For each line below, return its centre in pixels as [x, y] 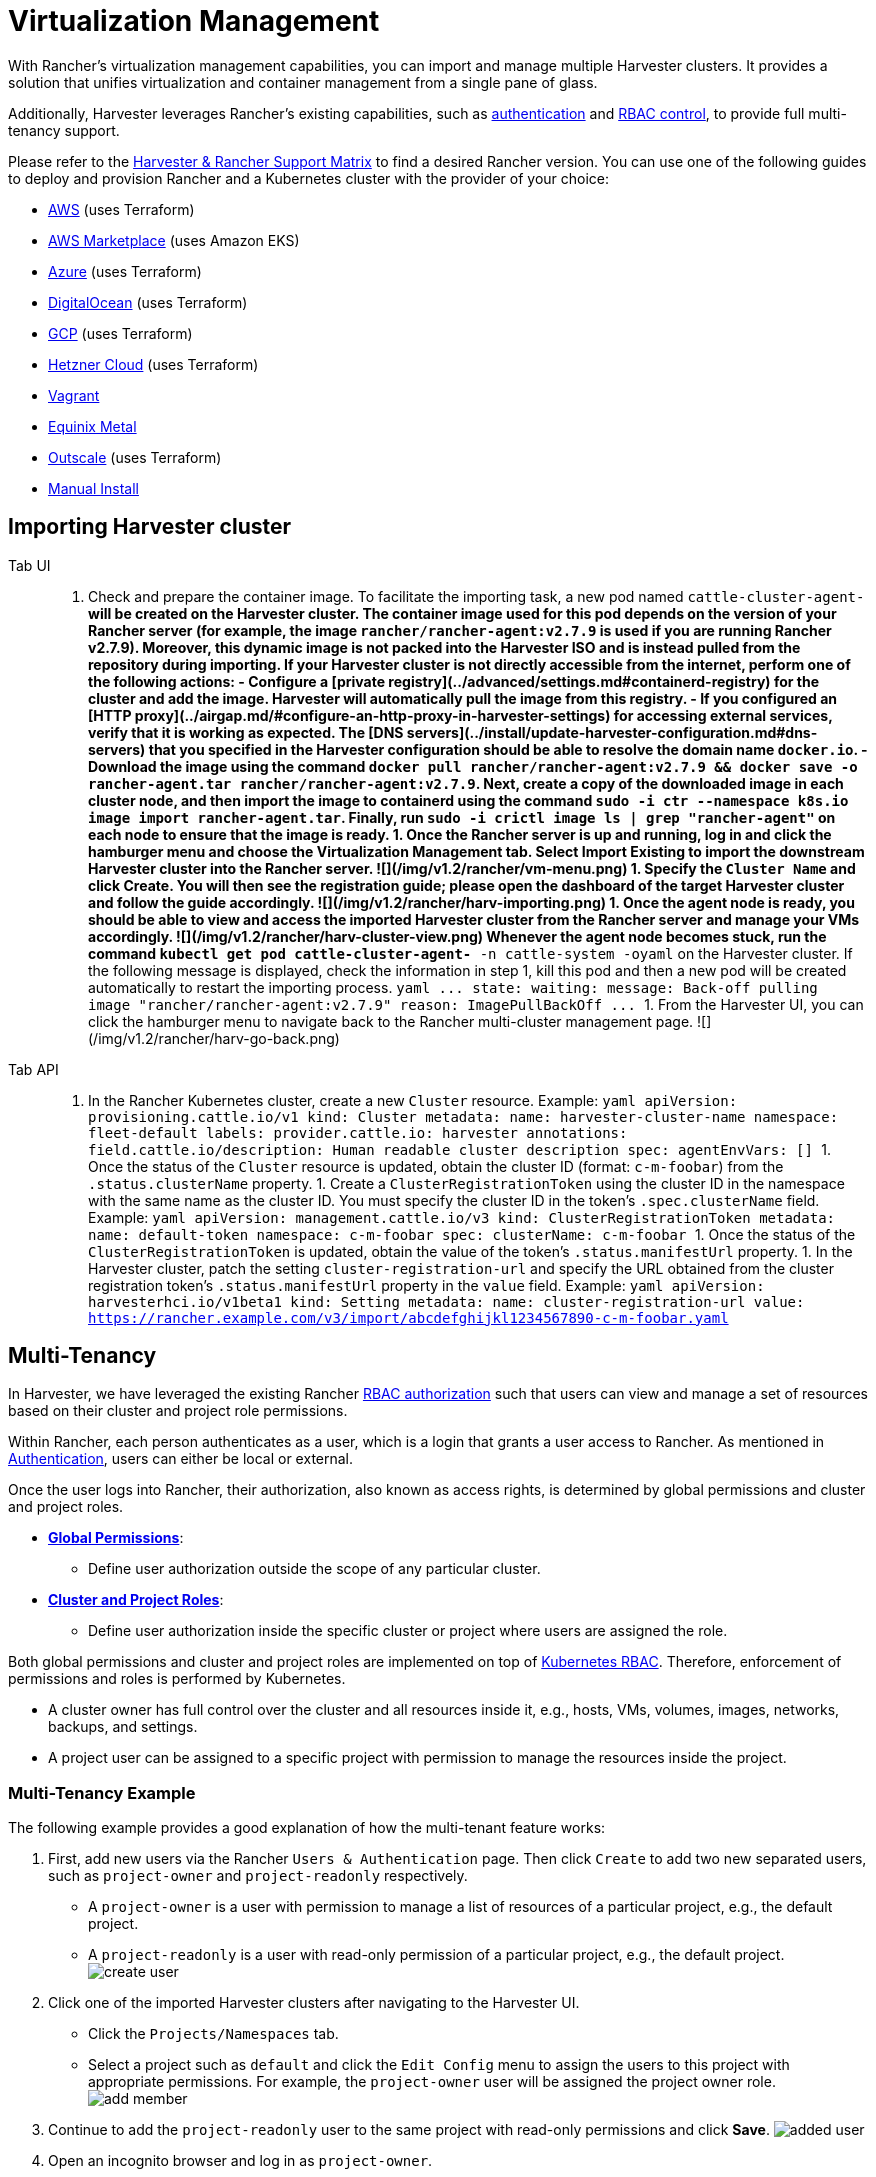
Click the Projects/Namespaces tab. [213, 2034]
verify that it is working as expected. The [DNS [246, 732]
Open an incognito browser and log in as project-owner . [240, 2161]
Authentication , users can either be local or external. [181, 1459]
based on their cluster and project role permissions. [178, 1411]
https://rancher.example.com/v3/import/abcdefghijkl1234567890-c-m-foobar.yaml [408, 1317]
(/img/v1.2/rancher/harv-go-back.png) [214, 1038]
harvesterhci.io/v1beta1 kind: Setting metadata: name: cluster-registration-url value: [446, 1301]
